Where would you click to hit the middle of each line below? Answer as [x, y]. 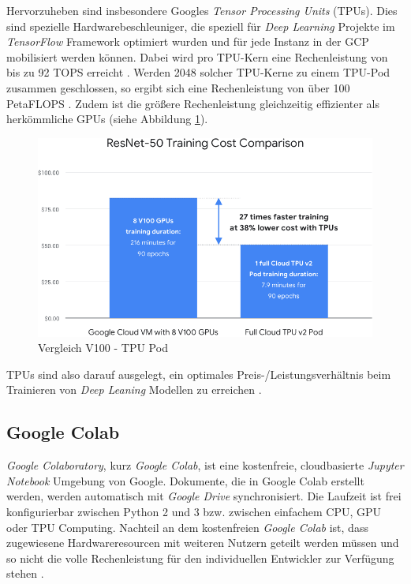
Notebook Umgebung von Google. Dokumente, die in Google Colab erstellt [185, 480]
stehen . [25, 573]
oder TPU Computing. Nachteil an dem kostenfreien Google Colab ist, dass [187, 527]
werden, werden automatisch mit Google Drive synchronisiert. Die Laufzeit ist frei [204, 496]
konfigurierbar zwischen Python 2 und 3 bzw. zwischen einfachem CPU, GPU [194, 512]
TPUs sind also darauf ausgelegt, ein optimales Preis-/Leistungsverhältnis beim [199, 374]
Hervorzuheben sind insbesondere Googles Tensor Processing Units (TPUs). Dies [202, 10]
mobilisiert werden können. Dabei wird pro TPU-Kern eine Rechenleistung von [197, 56]
